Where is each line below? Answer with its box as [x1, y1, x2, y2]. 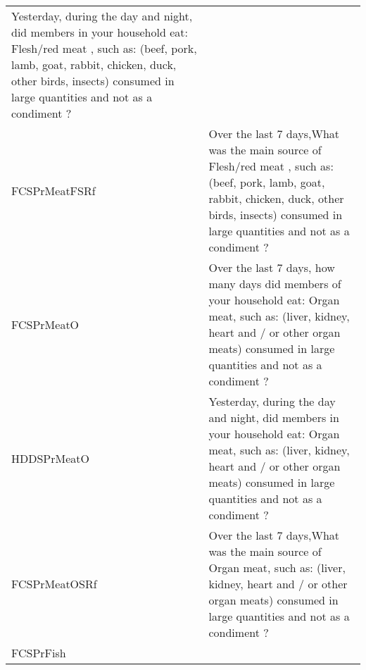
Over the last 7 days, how [208, 259, 335, 275]
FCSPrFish [11, 645, 66, 661]
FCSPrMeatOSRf [11, 576, 97, 592]
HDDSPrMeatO [11, 449, 89, 466]
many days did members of [208, 275, 341, 292]
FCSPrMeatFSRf [11, 182, 96, 199]
